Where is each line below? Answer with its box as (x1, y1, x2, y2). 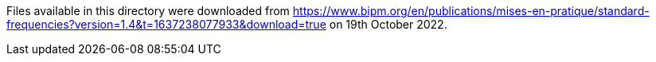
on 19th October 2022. (329, 17, 447, 31)
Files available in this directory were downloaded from (6, 4, 290, 17)
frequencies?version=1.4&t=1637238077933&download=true (6, 17, 326, 31)
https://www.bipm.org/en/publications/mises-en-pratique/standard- (292, 4, 650, 17)
